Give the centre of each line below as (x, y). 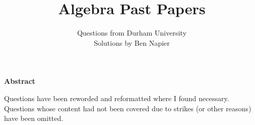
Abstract (20, 81)
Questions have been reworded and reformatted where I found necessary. (117, 98)
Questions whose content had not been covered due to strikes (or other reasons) (128, 108)
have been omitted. (34, 118)
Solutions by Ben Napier (132, 42)
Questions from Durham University (132, 33)
